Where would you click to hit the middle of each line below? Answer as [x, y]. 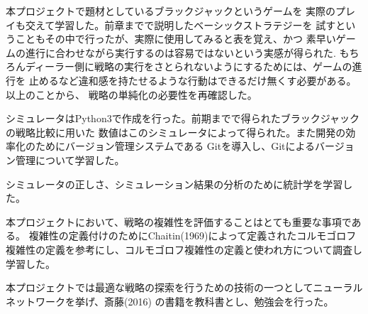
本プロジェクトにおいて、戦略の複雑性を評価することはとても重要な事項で [179, 221]
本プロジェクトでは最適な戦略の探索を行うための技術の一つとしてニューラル [184, 287]
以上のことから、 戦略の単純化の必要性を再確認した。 [132, 94]
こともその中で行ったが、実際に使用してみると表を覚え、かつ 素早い [175, 39]
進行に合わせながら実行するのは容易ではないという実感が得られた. [180, 52]
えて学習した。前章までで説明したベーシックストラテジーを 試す [185, 25]
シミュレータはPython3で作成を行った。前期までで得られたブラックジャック [183, 118]
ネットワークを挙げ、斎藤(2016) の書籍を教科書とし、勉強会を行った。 [170, 301]
